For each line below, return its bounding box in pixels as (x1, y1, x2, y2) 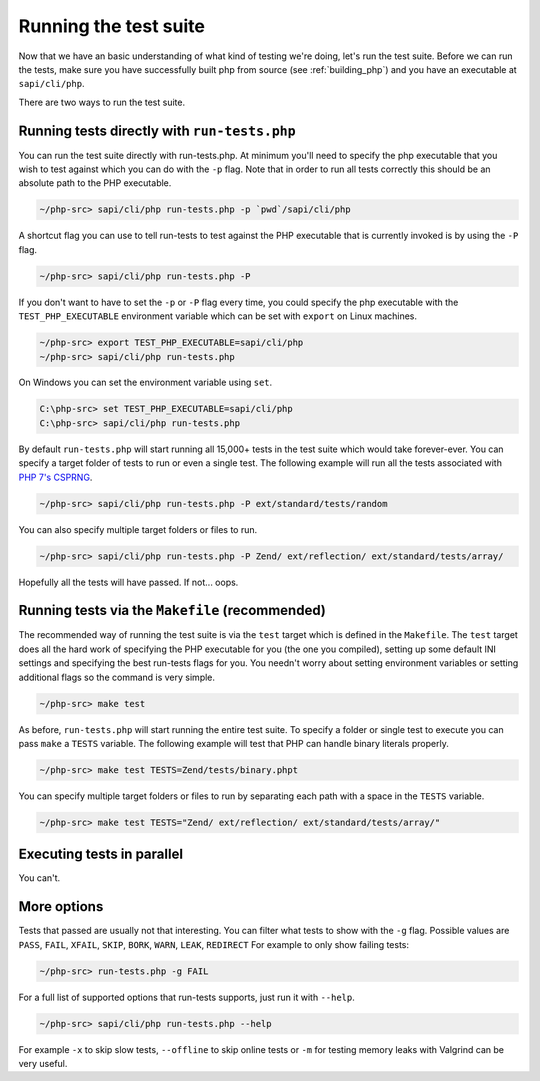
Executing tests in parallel (18, 846, 184, 863)
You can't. (18, 872, 61, 884)
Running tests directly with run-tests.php (18, 122, 296, 139)
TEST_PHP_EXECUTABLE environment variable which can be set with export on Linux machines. (18, 310, 418, 322)
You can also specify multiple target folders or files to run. (18, 523, 258, 535)
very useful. (18, 1058, 68, 1070)
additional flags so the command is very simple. (18, 671, 215, 683)
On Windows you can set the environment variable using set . (18, 376, 273, 389)
